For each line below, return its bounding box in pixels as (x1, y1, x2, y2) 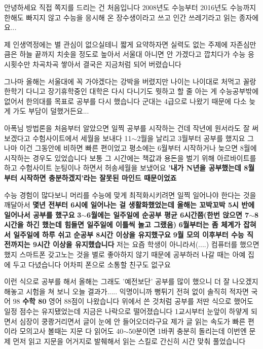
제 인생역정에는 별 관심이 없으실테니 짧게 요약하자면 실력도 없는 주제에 (4, 39, 228, 49)
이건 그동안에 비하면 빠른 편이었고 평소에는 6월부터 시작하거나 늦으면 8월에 (19, 143, 257, 153)
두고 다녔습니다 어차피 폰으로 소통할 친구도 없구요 (13, 259, 171, 269)
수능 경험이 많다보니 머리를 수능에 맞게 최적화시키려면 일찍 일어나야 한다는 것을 (4, 189, 256, 200)
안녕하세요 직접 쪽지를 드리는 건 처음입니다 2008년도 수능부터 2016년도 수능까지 (4, 2, 256, 12)
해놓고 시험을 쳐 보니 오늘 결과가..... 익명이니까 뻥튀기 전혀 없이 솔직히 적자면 (4, 286, 249, 296)
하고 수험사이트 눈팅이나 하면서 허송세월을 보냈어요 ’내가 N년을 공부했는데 (4, 162, 241, 173)
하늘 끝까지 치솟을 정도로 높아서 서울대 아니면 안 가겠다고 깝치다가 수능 (19, 49, 246, 59)
